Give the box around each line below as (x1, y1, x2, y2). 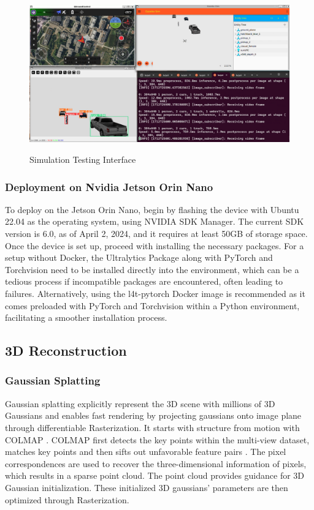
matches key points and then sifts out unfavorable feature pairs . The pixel (5, 445, 286, 458)
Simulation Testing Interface (29, 153, 136, 166)
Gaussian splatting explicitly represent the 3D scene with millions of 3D (5, 397, 275, 410)
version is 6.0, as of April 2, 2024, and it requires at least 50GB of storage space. (5, 227, 308, 240)
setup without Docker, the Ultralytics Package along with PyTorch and (5, 251, 273, 264)
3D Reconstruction (5, 341, 127, 360)
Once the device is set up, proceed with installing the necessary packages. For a (5, 239, 304, 252)
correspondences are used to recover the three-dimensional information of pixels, (5, 457, 307, 470)
